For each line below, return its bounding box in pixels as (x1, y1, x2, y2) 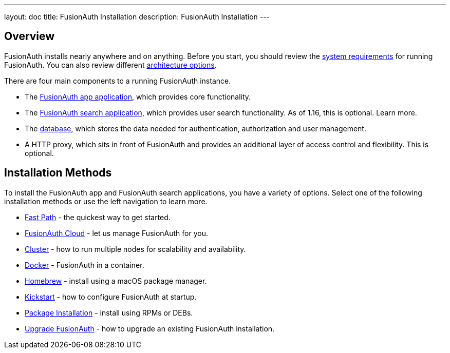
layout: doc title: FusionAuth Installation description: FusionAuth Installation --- (4, 12, 270, 21)
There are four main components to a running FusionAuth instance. (4, 76, 231, 85)
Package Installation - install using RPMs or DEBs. (25, 308, 193, 317)
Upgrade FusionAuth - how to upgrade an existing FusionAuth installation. (25, 324, 275, 333)
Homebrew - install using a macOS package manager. (25, 276, 207, 285)
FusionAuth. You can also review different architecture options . (4, 60, 217, 69)
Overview (4, 30, 55, 43)
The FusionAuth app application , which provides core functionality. (25, 92, 251, 101)
